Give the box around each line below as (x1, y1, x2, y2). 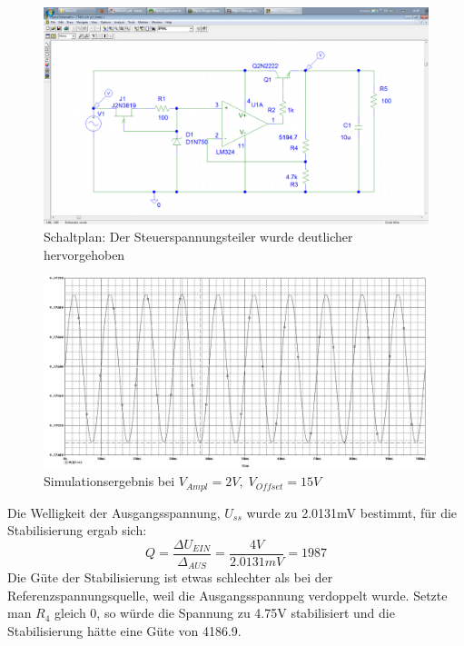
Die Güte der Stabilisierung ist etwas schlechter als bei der (7, 568, 333, 587)
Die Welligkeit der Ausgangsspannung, (7, 502, 221, 522)
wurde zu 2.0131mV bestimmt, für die (246, 502, 458, 522)
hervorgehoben (44, 244, 125, 263)
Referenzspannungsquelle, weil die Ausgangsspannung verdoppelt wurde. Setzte (7, 585, 448, 604)
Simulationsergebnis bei (44, 472, 175, 491)
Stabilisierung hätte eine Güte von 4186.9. (7, 621, 242, 640)
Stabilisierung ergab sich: (7, 521, 147, 540)
